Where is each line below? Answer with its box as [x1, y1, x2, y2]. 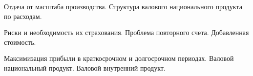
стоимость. [4, 37, 36, 47]
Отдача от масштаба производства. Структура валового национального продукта [4, 1, 242, 11]
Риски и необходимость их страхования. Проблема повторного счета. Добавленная [4, 27, 249, 38]
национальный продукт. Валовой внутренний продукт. [4, 62, 166, 73]
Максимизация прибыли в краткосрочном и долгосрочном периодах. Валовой [4, 53, 234, 63]
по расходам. [4, 11, 42, 21]
